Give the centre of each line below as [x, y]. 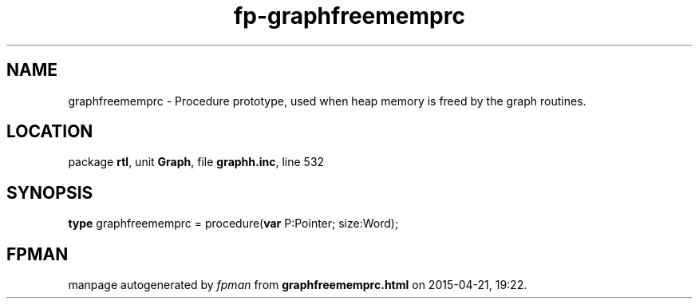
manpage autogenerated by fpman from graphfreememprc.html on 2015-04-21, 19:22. [298, 285]
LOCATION [50, 132]
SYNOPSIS [50, 192]
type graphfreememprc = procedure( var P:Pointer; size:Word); [233, 224]
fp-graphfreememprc [349, 16]
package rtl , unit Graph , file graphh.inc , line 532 [196, 162]
